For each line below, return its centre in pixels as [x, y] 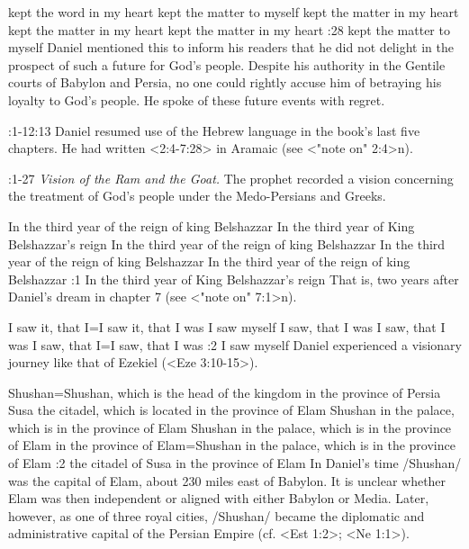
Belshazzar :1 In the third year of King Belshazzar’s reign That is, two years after [234, 279]
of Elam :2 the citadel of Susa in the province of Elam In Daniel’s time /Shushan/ [235, 463]
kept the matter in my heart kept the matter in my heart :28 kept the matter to [229, 29]
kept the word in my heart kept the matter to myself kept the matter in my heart [234, 12]
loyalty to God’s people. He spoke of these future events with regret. [197, 99]
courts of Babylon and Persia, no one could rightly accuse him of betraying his [225, 82]
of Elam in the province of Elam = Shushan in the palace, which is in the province [232, 445]
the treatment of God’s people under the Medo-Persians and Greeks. [197, 196]
